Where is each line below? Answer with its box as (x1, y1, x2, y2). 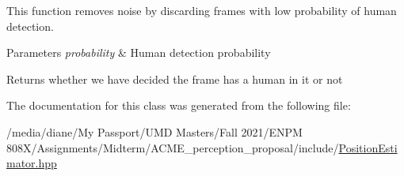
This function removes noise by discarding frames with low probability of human (6, 2, 397, 18)
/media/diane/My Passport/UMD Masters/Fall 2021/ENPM (6, 123, 303, 140)
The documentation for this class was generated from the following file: (6, 97, 351, 114)
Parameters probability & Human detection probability (6, 44, 271, 61)
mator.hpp (6, 155, 57, 171)
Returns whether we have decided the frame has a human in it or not (6, 70, 343, 87)
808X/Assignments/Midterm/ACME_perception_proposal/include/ (6, 139, 339, 155)
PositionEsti (338, 139, 398, 155)
